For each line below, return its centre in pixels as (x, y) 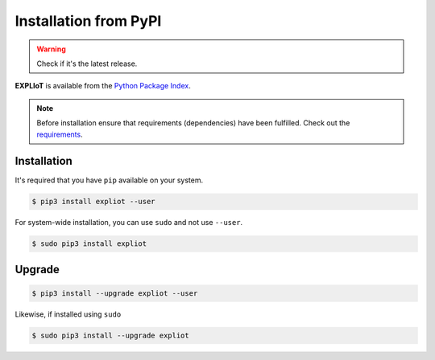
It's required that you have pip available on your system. (109, 180)
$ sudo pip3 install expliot (89, 244)
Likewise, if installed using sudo (68, 314)
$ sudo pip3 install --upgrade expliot (110, 335)
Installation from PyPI (88, 21)
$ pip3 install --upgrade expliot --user (115, 293)
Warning (51, 49)
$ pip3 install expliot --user (94, 202)
